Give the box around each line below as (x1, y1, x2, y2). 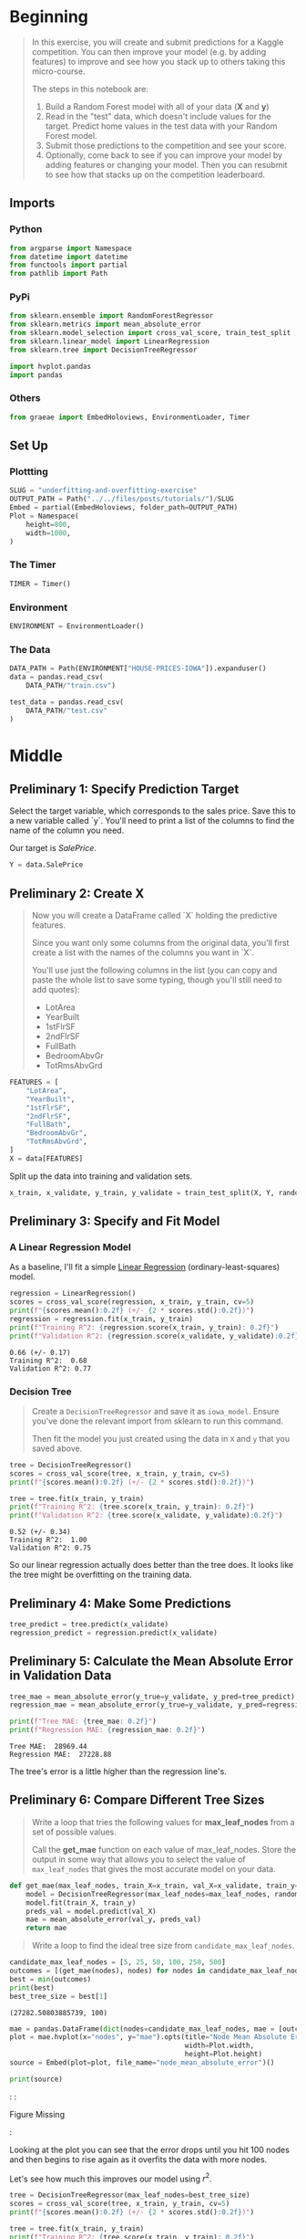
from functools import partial (9, 260, 128, 270)
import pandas (9, 370, 64, 380)
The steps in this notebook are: (31, 83, 148, 94)
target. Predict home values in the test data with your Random (45, 121, 278, 131)
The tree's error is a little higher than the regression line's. (9, 1766, 228, 1777)
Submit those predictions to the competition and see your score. (45, 140, 287, 151)
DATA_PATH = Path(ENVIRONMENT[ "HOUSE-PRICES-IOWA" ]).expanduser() (9, 664, 267, 673)
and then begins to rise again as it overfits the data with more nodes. (9, 2153, 268, 2165)
